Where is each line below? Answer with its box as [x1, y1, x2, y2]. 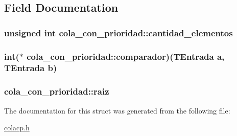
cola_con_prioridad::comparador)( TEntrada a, [27, 50, 225, 62]
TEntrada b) [4, 61, 57, 74]
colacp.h [4, 122, 30, 133]
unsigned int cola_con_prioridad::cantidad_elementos [4, 26, 233, 39]
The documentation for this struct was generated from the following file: [4, 105, 230, 116]
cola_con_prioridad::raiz [4, 85, 109, 98]
